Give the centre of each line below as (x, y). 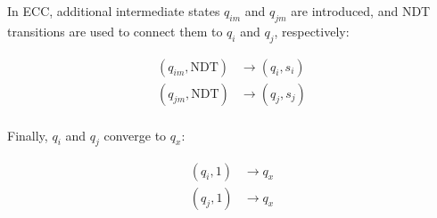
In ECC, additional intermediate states (114, 11)
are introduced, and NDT (361, 11)
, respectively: (312, 31)
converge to (135, 135)
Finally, (28, 135)
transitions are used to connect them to (115, 31)
